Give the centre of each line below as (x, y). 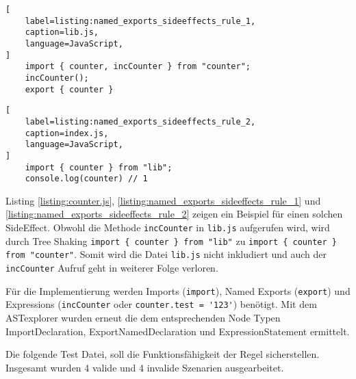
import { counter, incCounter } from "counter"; (138, 67)
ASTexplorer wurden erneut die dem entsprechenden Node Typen (143, 317)
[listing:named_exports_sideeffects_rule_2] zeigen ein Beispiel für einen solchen (174, 214)
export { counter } (69, 89)
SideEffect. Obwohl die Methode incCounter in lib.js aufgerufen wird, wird (168, 227)
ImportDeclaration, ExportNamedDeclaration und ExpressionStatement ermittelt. (178, 331)
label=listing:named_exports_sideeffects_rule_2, (140, 121)
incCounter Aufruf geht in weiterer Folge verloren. (112, 267)
